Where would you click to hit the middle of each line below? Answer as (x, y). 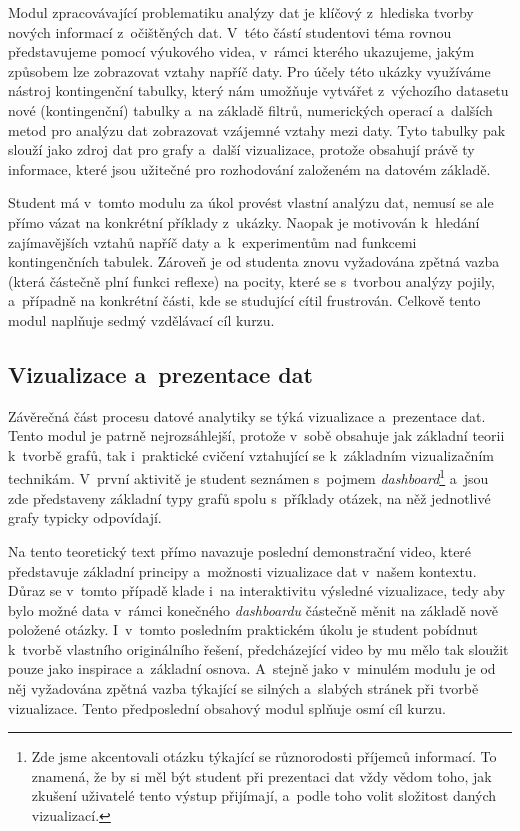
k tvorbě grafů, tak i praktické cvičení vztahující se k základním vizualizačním (251, 454)
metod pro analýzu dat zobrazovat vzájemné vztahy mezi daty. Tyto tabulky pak (257, 129)
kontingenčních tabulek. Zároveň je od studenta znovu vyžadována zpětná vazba (254, 261)
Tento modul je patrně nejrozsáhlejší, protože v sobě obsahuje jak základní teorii (256, 435)
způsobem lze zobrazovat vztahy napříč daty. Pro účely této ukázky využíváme (249, 70)
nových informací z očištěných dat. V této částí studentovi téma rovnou (230, 31)
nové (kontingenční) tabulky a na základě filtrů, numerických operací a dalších (250, 109)
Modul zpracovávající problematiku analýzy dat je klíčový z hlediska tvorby (241, 12)
